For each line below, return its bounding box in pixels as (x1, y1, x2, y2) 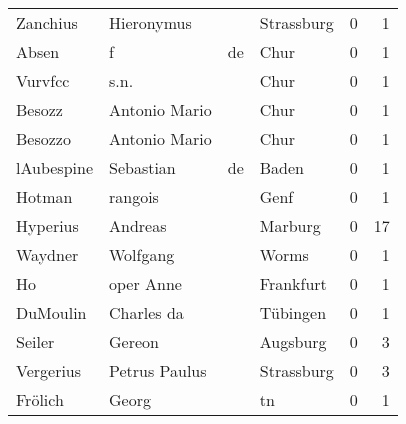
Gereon (109, 330, 159, 353)
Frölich (16, 388, 64, 411)
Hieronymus (109, 11, 192, 34)
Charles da (109, 301, 184, 324)
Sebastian (109, 156, 176, 179)
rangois (109, 185, 159, 208)
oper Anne (109, 272, 182, 295)
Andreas (109, 214, 167, 237)
